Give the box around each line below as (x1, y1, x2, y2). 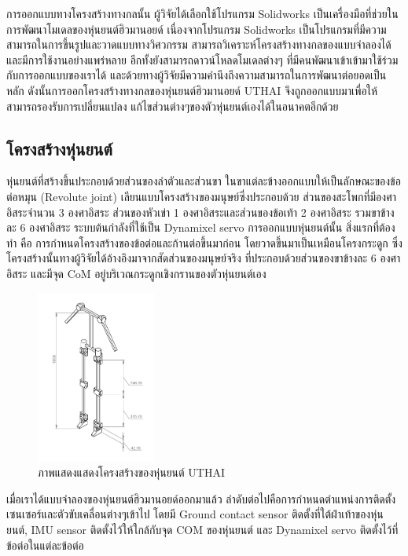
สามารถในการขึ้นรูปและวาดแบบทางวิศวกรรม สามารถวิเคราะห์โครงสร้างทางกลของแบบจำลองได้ (6, 36, 391, 53)
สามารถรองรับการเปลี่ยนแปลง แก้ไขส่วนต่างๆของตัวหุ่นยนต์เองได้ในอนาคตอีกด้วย (6, 97, 339, 114)
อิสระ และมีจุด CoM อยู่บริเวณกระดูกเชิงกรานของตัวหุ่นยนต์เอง (6, 265, 266, 281)
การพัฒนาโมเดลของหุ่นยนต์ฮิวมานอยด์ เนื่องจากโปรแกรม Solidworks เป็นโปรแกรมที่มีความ (6, 20, 387, 37)
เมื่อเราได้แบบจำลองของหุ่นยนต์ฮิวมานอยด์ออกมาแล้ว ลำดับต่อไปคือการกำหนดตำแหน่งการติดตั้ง (6, 490, 396, 507)
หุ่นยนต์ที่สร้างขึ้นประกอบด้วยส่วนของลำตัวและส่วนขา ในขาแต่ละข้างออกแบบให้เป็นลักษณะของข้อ (6, 173, 401, 189)
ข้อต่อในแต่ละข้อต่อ (6, 536, 84, 553)
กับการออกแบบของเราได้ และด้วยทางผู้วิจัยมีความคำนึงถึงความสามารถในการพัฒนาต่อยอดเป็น (6, 67, 387, 83)
